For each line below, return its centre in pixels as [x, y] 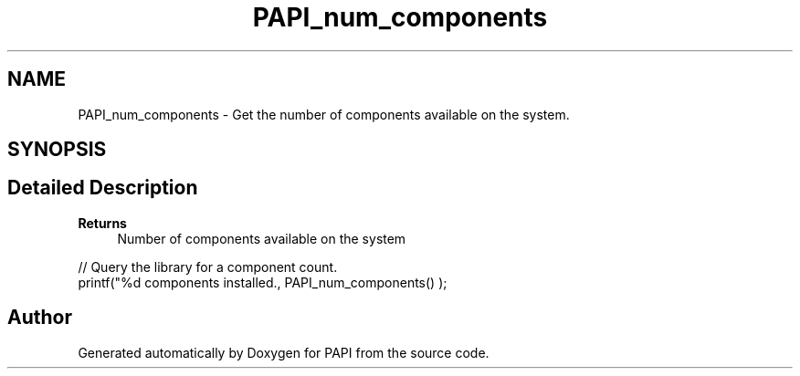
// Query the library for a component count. [208, 266]
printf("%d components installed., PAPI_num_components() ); [263, 282]
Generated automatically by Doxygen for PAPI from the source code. [284, 352]
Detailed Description [103, 188]
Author [40, 318]
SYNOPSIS [57, 150]
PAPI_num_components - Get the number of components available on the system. [324, 114]
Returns [102, 223]
